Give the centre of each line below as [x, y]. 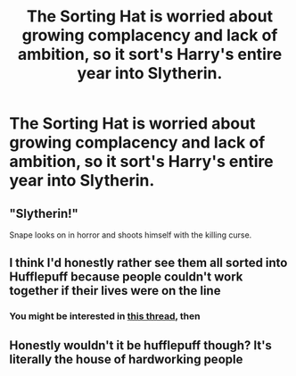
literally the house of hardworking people [126, 359]
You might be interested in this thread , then [105, 316]
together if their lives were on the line [115, 291]
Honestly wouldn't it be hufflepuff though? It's [140, 345]
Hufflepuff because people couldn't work [126, 277]
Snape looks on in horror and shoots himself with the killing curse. [131, 235]
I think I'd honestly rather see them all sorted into [148, 263]
